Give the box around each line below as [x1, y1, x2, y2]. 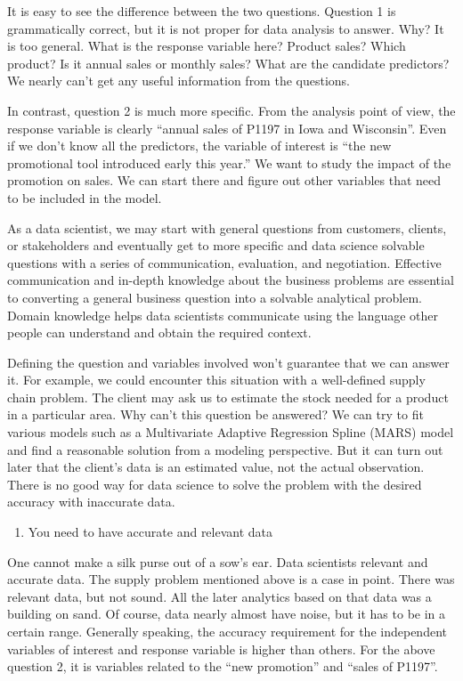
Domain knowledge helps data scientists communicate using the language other [7, 305, 438, 324]
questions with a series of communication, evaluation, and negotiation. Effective [7, 253, 442, 272]
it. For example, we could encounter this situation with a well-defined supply [7, 370, 426, 389]
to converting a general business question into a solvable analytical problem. [7, 288, 423, 306]
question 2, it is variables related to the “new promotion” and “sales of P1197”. [7, 657, 438, 676]
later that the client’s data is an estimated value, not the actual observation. [7, 458, 425, 476]
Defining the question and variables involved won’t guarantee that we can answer [7, 353, 450, 371]
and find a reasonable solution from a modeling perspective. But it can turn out [7, 440, 443, 458]
